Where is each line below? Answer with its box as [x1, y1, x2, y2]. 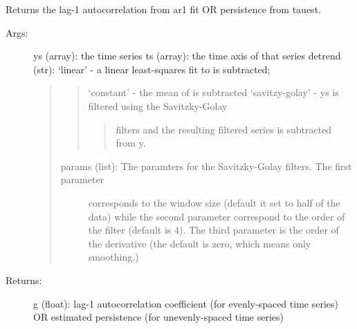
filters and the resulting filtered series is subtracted [116, 122, 332, 136]
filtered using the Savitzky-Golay [88, 98, 228, 113]
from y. [116, 135, 146, 150]
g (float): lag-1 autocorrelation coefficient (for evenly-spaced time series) [33, 296, 338, 310]
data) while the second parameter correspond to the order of [88, 209, 345, 223]
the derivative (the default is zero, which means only [88, 236, 311, 250]
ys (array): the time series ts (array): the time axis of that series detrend [33, 48, 341, 63]
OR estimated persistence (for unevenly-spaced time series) [33, 310, 284, 324]
